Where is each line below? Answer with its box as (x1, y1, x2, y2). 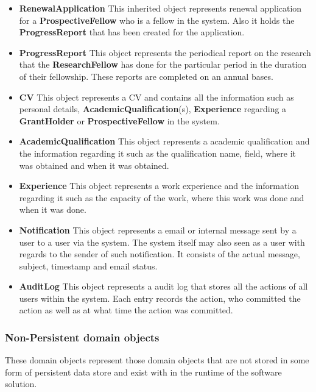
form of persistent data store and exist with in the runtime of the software (5, 365, 282, 378)
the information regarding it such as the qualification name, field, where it (19, 146, 296, 159)
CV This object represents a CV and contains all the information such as (19, 90, 294, 103)
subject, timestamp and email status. (19, 259, 158, 272)
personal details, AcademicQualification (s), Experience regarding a (19, 102, 287, 115)
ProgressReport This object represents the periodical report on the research (19, 46, 311, 59)
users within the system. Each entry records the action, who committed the (19, 291, 301, 304)
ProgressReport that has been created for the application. (19, 26, 245, 38)
